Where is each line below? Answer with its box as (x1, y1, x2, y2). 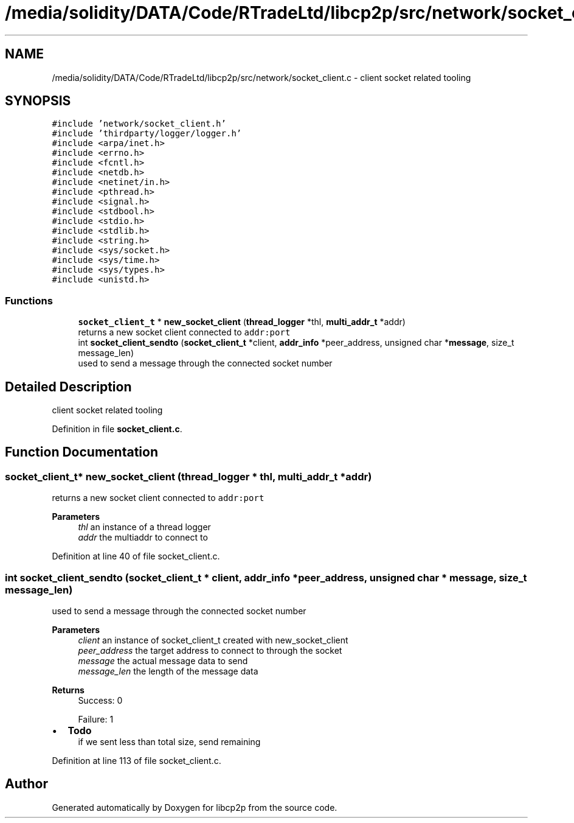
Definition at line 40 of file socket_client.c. (52, 551, 220, 562)
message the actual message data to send (78, 656, 248, 666)
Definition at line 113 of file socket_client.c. (52, 755, 221, 766)
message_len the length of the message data (78, 666, 258, 676)
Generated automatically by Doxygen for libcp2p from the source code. (52, 802, 337, 813)
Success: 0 (78, 695, 123, 706)
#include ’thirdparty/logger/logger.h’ (52, 128, 242, 139)
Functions (5, 294, 53, 307)
